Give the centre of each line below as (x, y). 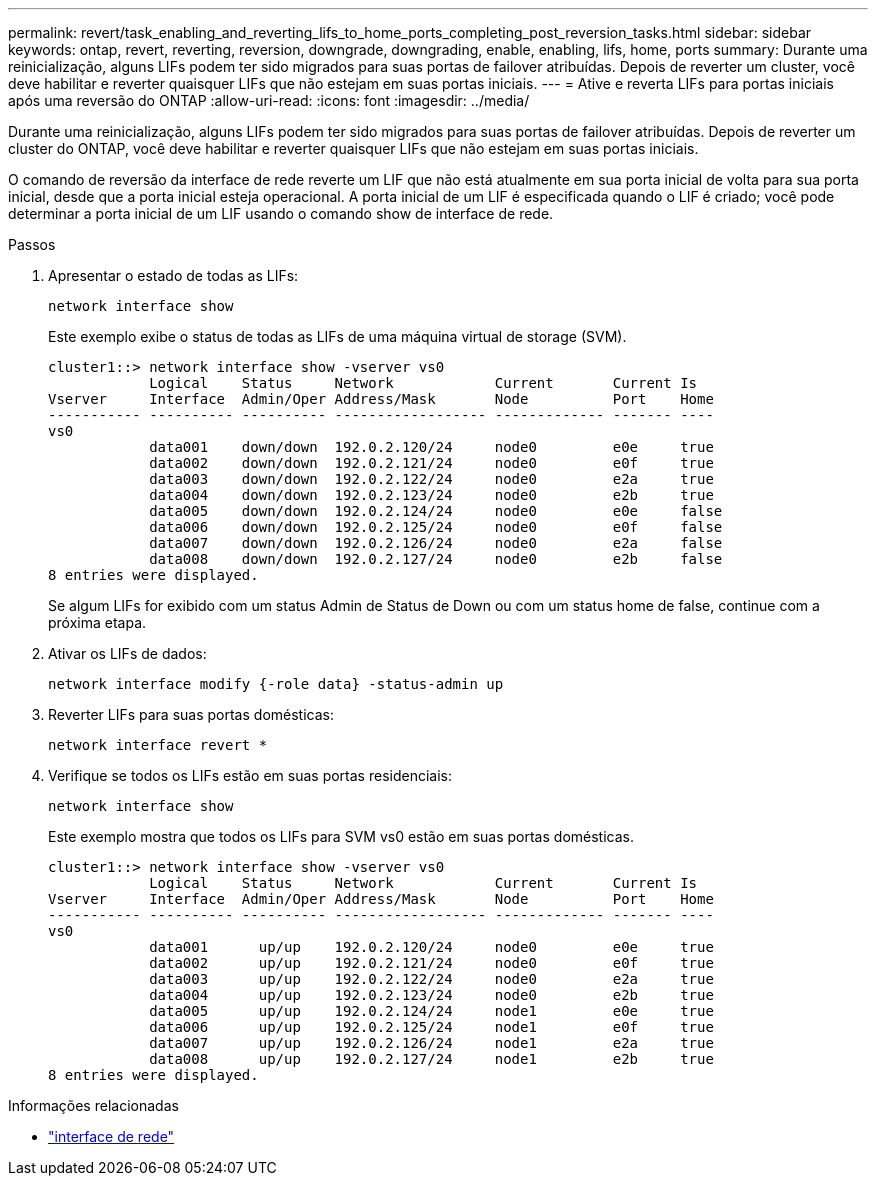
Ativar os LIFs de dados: (127, 653)
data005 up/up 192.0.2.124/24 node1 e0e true (431, 1011)
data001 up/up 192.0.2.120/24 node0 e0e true (431, 947)
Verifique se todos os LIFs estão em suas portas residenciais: (250, 775)
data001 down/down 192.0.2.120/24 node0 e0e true (431, 447)
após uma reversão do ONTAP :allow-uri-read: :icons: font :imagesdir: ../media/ (269, 100)
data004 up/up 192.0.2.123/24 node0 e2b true (431, 995)
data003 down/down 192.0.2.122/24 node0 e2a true (431, 479)
